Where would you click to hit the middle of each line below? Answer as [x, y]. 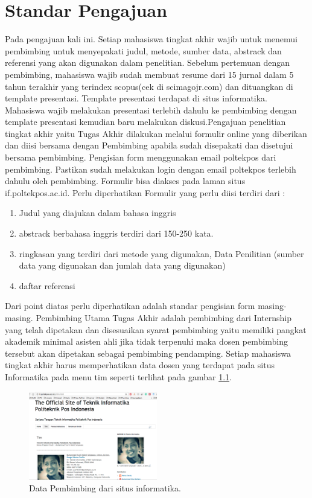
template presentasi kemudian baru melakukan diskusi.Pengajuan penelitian [145, 122]
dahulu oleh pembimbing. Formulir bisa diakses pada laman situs [125, 181]
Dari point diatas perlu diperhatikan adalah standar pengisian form [130, 306]
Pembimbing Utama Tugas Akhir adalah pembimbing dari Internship [164, 318]
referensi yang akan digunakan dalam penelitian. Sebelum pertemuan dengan [147, 62]
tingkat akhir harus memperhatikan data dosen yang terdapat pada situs [140, 365]
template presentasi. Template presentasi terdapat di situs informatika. [136, 98]
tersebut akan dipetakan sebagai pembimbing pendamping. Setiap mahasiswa [148, 353]
